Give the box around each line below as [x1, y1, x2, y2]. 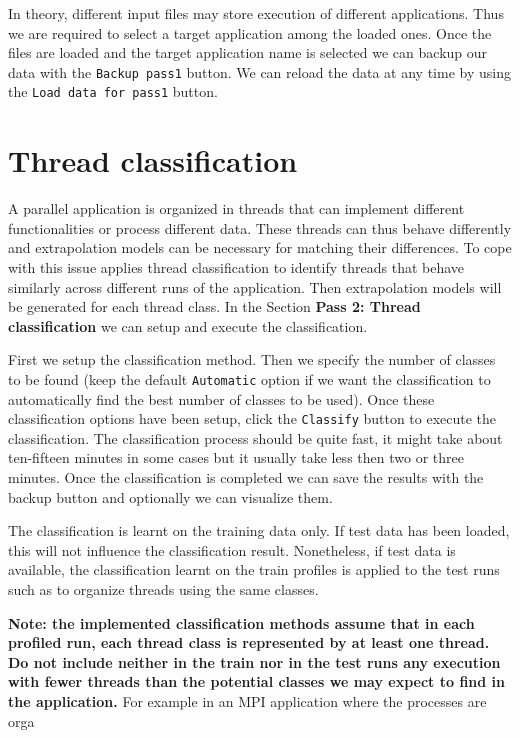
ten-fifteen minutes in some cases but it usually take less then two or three [8, 447, 464, 468]
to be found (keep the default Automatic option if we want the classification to [8, 368, 491, 389]
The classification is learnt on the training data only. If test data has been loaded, [8, 520, 510, 541]
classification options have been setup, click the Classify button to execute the [8, 408, 497, 429]
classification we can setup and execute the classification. [8, 315, 368, 336]
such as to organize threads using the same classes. [8, 579, 319, 600]
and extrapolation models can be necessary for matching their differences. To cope [8, 237, 512, 258]
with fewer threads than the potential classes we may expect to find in [8, 671, 505, 692]
